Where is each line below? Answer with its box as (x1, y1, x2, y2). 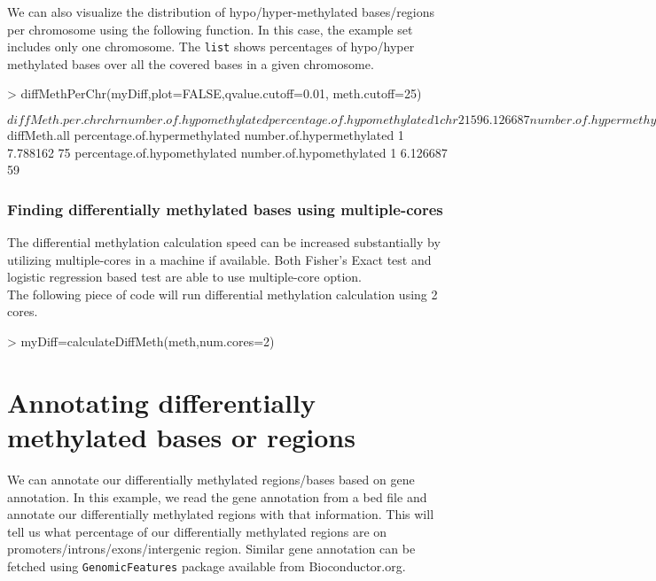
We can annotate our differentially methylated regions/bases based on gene (7, 469, 415, 488)
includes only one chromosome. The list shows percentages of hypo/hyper (7, 37, 415, 56)
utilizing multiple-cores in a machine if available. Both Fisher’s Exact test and (7, 250, 432, 268)
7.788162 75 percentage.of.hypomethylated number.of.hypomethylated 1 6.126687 (7, 143, 448, 161)
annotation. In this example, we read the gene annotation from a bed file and (7, 487, 427, 506)
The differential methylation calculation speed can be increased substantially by (7, 233, 441, 252)
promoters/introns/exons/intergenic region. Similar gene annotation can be (7, 539, 416, 558)
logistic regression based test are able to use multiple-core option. (7, 267, 362, 286)
